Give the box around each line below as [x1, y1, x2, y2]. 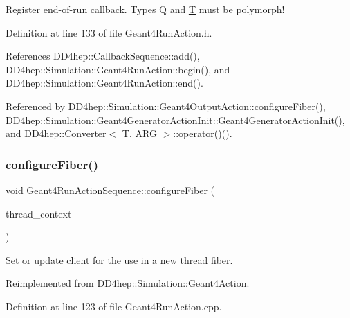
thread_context [6, 206, 72, 220]
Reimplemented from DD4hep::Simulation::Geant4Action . [6, 276, 250, 290]
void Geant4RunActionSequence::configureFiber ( [6, 182, 214, 197]
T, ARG [122, 126, 157, 141]
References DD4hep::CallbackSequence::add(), [6, 48, 200, 63]
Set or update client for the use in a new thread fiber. [6, 252, 233, 267]
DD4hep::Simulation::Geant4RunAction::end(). [6, 76, 203, 90]
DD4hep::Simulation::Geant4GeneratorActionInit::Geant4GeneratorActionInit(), [6, 112, 345, 127]
